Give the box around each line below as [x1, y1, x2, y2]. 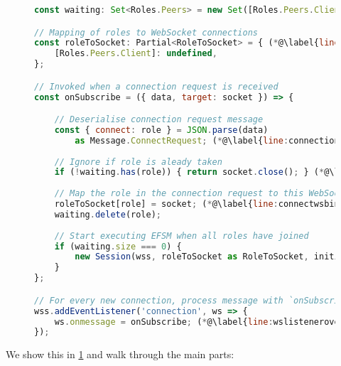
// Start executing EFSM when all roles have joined [54, 230, 309, 241]
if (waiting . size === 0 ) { [54, 241, 182, 252]
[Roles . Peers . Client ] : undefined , [54, 48, 217, 59]
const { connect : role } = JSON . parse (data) [54, 124, 269, 135]
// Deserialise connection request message [54, 114, 264, 125]
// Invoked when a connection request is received [34, 81, 278, 92]
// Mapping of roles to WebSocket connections [34, 27, 258, 38]
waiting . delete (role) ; [54, 209, 161, 220]
